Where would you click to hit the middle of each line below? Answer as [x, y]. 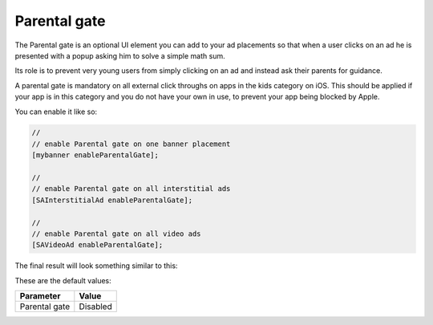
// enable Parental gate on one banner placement [131, 144]
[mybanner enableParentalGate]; [95, 155]
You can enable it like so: [56, 112]
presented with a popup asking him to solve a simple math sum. [120, 55]
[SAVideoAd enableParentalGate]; [97, 245]
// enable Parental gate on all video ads [116, 234]
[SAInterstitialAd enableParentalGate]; [112, 200]
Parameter [40, 296]
